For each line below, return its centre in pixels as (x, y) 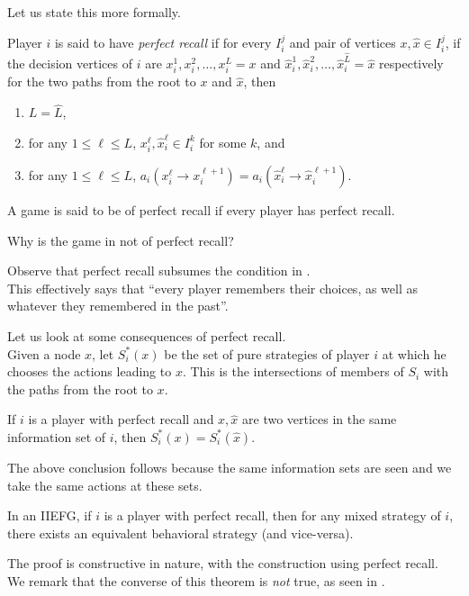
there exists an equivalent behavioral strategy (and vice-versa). (180, 533)
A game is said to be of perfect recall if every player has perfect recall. (201, 210)
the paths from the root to (80, 388)
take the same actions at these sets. (105, 485)
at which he (414, 353)
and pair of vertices (343, 42)
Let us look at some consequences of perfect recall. (147, 335)
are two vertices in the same (320, 419)
